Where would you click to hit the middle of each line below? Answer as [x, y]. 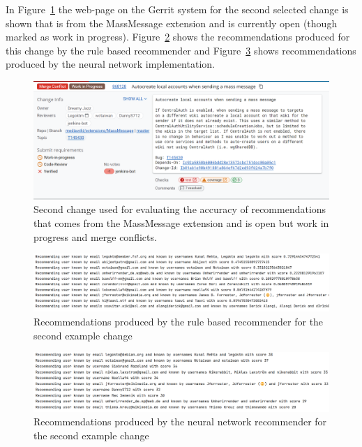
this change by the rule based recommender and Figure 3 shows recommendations [181, 50]
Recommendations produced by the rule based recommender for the [179, 321]
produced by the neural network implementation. [110, 64]
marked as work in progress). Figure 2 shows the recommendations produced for [178, 37]
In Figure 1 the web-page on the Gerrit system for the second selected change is [177, 9]
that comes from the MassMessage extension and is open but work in [181, 222]
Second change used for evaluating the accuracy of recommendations [180, 209]
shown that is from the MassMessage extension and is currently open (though [172, 23]
